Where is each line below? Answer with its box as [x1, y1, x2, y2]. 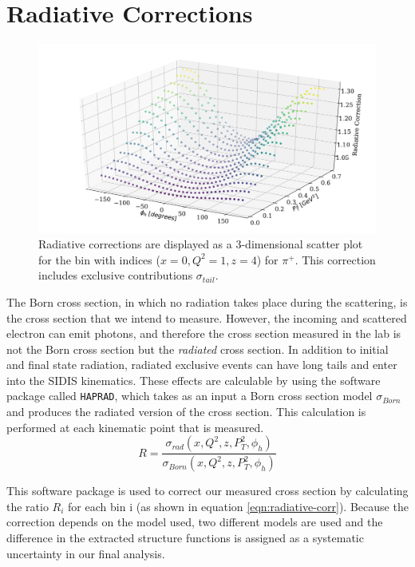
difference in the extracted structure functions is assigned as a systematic [6, 529, 364, 545]
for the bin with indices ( [38, 251, 160, 268]
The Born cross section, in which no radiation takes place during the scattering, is [6, 293, 408, 310]
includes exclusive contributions [38, 267, 193, 283]
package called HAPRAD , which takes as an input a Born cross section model [6, 387, 373, 404]
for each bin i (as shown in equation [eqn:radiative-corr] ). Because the [68, 498, 409, 514]
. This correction [294, 251, 376, 268]
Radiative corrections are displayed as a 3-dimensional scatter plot [38, 236, 363, 252]
